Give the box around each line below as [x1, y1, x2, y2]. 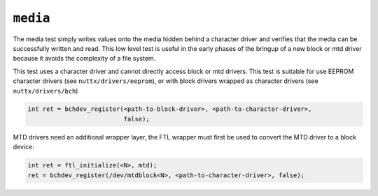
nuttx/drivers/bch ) [13, 86, 78, 95]
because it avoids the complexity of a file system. [13, 54, 156, 63]
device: [13, 143, 34, 151]
